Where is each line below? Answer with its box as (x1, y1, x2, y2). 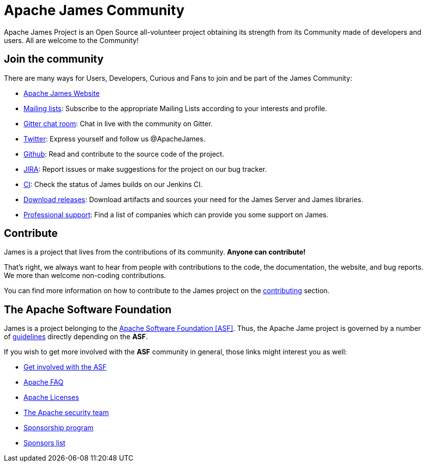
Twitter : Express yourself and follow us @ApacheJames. (24, 134, 206, 143)
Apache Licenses (24, 393, 79, 402)
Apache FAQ (24, 378, 64, 387)
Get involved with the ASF (24, 363, 107, 372)
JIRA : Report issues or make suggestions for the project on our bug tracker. (24, 164, 267, 173)
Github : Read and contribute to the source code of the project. (24, 149, 224, 158)
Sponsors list (24, 439, 66, 447)
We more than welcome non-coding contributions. (4, 271, 166, 280)
